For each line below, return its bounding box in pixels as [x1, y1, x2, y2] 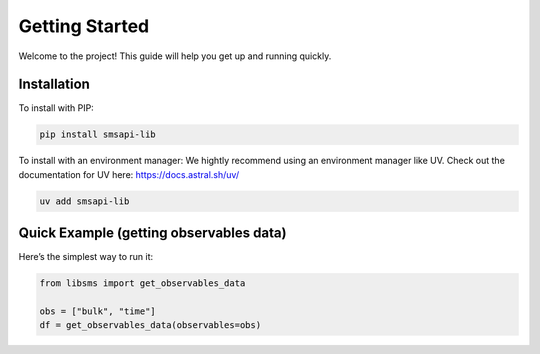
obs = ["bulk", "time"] [39, 306, 157, 317]
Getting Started [18, 15, 150, 37]
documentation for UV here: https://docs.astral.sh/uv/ [18, 168, 240, 180]
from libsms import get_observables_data [39, 278, 246, 289]
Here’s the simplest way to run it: [18, 251, 154, 263]
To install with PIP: [18, 102, 94, 114]
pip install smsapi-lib [39, 129, 157, 140]
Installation [18, 76, 90, 93]
